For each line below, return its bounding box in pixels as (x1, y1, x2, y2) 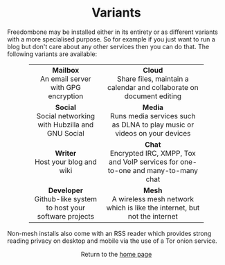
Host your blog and (34, 157, 97, 167)
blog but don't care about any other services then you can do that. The (7, 42, 210, 51)
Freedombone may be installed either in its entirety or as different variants (7, 28, 218, 36)
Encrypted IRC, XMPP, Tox (109, 148, 196, 158)
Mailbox (52, 65, 80, 75)
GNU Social (46, 128, 84, 138)
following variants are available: (7, 50, 98, 58)
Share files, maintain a (116, 74, 189, 84)
